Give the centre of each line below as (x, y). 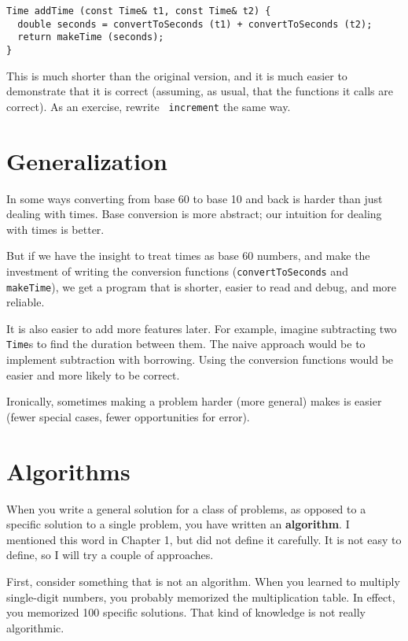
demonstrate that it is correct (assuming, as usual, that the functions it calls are (200, 91)
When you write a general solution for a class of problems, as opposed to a (186, 508)
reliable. (26, 302)
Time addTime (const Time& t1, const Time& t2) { (139, 11)
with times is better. (55, 229)
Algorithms (68, 471)
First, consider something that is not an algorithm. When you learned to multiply (203, 581)
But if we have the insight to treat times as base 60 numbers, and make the (188, 256)
